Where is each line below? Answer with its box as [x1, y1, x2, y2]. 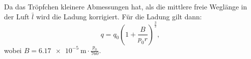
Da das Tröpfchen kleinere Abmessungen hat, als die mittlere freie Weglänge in [4, 1, 247, 11]
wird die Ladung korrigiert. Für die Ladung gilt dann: [36, 11, 202, 21]
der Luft [4, 11, 30, 21]
